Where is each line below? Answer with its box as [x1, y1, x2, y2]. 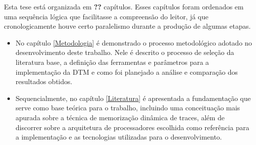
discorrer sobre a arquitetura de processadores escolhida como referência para [15, 122, 250, 132]
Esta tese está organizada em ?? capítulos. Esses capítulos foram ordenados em [4, 1, 244, 11]
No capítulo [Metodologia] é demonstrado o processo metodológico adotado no [15, 37, 252, 48]
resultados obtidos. [15, 76, 73, 87]
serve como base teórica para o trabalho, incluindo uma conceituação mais [15, 102, 240, 113]
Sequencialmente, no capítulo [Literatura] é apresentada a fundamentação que [15, 93, 251, 103]
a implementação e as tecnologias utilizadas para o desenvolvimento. [15, 132, 222, 142]
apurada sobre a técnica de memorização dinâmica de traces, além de [15, 112, 225, 122]
